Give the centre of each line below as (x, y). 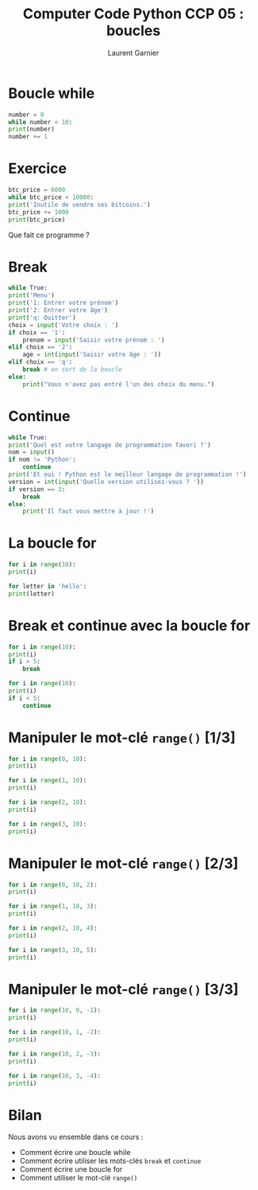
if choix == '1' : (37, 332)
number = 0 (26, 115)
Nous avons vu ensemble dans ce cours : (76, 1137)
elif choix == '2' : (40, 347)
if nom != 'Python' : (42, 460)
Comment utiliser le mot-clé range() (79, 1178)
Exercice (38, 169)
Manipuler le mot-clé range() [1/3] (122, 737)
